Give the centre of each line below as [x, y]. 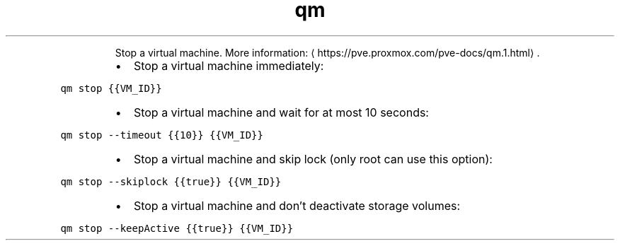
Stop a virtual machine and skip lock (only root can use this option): [313, 159]
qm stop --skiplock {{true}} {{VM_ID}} [171, 181]
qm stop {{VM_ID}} [111, 88]
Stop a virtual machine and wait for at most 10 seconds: [281, 112]
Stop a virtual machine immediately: [229, 65]
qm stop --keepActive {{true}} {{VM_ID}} [177, 228]
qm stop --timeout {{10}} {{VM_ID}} [162, 135]
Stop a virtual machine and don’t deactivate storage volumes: [297, 205]
